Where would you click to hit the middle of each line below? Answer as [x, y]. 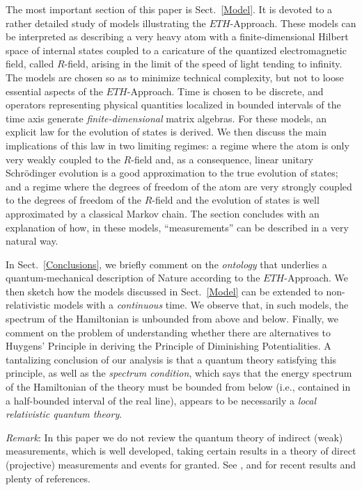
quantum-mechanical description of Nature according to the [133, 278]
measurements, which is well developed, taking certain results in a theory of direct [181, 451]
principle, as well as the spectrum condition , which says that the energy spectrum [179, 373]
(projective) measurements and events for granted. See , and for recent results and [181, 464]
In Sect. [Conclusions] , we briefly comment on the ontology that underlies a [166, 264]
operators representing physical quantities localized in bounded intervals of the [173, 105]
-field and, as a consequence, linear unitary [222, 159]
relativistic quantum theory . [64, 414]
